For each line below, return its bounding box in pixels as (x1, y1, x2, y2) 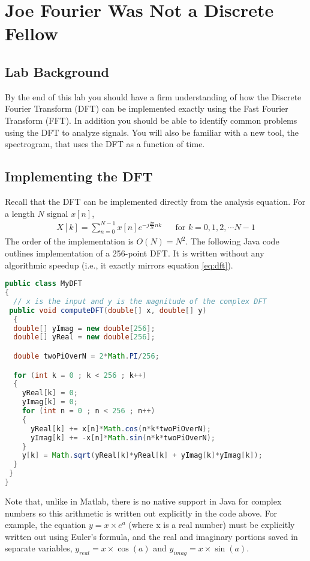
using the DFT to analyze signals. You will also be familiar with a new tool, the (5, 126, 299, 138)
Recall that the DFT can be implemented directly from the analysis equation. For (5, 195, 306, 207)
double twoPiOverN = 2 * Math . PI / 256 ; (13, 352, 159, 361)
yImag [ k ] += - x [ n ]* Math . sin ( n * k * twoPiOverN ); (30, 433, 216, 442)
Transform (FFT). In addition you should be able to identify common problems (5, 114, 297, 126)
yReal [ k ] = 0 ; (22, 389, 78, 398)
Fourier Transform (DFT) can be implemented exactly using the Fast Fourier (5, 102, 288, 115)
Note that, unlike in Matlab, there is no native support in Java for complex (5, 494, 282, 507)
